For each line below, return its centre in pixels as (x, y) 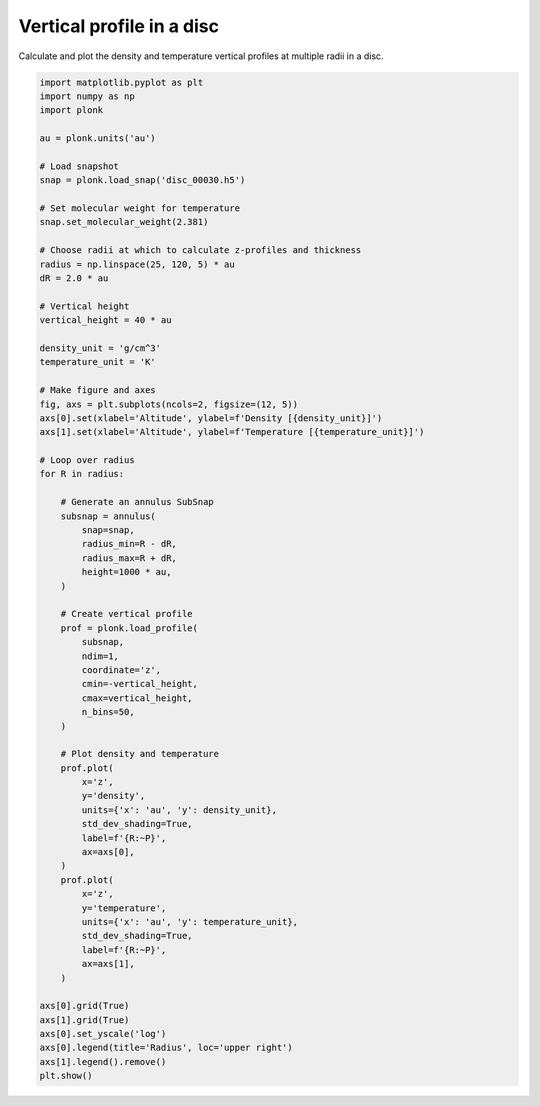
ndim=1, (100, 656)
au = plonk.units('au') (98, 138)
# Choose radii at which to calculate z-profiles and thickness (200, 250)
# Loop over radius (87, 460)
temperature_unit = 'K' (98, 362)
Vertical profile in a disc (119, 26)
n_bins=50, (108, 712)
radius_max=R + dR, (129, 558)
